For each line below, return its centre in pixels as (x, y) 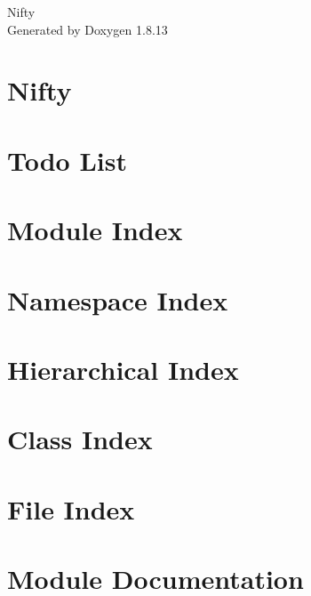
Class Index (80, 439)
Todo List (67, 160)
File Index (71, 508)
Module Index (95, 230)
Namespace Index (118, 299)
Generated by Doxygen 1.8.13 (88, 29)
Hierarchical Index (123, 369)
